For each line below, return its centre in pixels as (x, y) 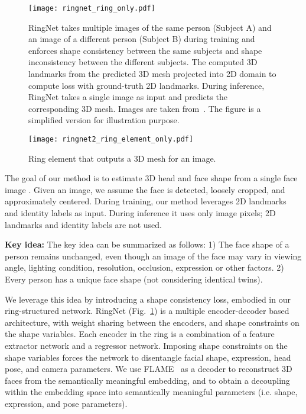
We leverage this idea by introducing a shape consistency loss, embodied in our (148, 299)
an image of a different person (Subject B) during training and (142, 39)
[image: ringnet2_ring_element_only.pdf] (111, 139)
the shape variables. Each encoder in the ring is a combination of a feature (140, 334)
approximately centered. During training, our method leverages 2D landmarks (146, 201)
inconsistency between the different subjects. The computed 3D (143, 62)
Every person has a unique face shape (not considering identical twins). (134, 279)
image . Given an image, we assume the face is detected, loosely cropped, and (145, 189)
